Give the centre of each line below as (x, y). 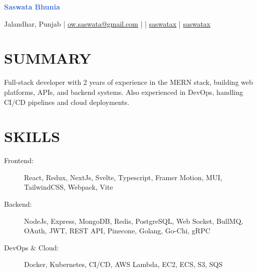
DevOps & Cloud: (32, 247)
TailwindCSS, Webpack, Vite (69, 187)
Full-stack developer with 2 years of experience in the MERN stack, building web (128, 82)
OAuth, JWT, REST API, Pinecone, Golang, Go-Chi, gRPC (117, 231)
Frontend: (19, 160)
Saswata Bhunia (32, 7)
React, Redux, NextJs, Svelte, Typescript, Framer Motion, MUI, (123, 177)
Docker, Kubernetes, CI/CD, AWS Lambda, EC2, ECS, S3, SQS (123, 264)
